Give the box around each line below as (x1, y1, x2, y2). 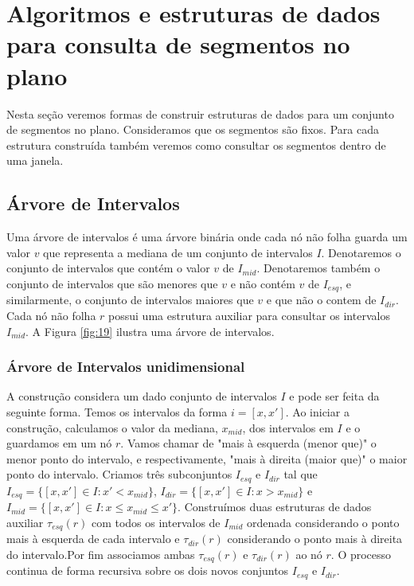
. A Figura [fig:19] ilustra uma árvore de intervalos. (25, 322, 275, 339)
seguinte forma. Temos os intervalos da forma (6, 403, 228, 420)
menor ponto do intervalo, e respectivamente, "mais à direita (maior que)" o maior (6, 450, 408, 467)
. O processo (330, 545, 392, 562)
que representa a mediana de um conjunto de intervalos (43, 244, 313, 260)
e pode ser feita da (289, 388, 380, 404)
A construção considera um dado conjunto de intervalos (6, 388, 277, 404)
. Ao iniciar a (285, 403, 350, 420)
